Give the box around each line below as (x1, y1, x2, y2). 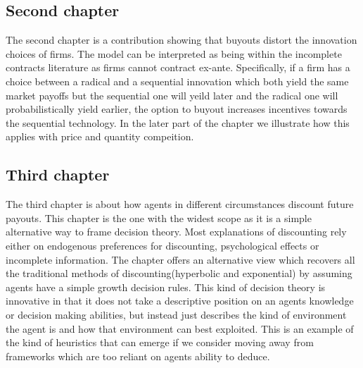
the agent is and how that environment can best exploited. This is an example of (6, 321, 354, 336)
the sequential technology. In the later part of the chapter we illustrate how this (6, 115, 350, 130)
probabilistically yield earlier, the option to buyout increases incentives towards (6, 102, 348, 116)
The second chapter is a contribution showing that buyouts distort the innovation (6, 32, 357, 47)
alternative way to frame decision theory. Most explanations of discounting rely (6, 224, 347, 239)
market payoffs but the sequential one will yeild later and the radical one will (6, 87, 338, 102)
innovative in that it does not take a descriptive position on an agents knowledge (6, 293, 354, 308)
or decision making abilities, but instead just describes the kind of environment (6, 307, 347, 321)
